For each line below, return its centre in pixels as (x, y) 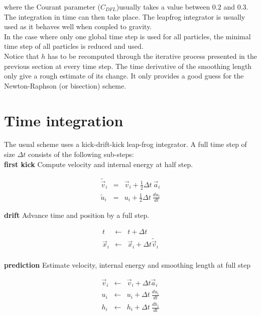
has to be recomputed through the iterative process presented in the (153, 56)
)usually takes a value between (163, 7)
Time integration (64, 120)
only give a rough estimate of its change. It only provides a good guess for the (124, 76)
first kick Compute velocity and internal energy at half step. (99, 164)
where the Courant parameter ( (52, 7)
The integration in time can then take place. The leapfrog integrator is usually (125, 16)
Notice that (22, 56)
